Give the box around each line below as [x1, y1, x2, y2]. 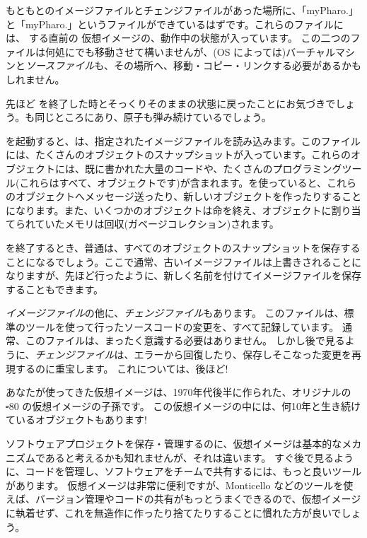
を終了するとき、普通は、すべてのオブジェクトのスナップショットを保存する [6, 240, 361, 255]
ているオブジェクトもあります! [6, 412, 147, 427]
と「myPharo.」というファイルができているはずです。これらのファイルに [6, 16, 344, 31]
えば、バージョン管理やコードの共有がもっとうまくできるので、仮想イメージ [6, 491, 361, 506]
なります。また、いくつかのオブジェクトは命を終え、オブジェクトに [15, 202, 332, 217]
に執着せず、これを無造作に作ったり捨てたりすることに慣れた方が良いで [6, 505, 342, 520]
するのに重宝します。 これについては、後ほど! [15, 361, 228, 375]
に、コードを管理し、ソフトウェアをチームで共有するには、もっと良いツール [6, 464, 362, 479]
